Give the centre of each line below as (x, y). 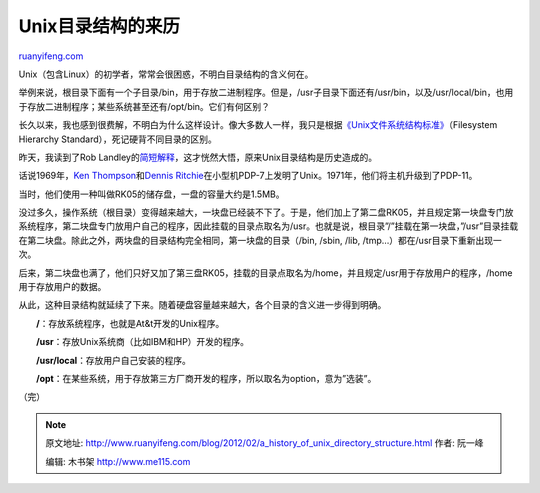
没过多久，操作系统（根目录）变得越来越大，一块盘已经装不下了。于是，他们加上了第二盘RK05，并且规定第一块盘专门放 (266, 212)
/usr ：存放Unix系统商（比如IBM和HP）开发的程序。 (143, 342)
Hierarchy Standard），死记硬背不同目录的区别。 (117, 139)
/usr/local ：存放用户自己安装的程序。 (114, 360)
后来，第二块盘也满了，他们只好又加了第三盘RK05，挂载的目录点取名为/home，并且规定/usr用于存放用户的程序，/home (265, 272)
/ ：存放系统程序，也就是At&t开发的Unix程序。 (130, 323)
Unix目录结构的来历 (99, 26)
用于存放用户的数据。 (62, 287)
